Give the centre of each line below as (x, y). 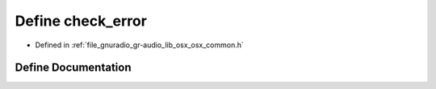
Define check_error (81, 21)
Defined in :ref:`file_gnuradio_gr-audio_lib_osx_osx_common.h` (139, 45)
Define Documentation (73, 68)
